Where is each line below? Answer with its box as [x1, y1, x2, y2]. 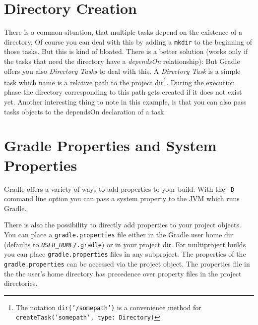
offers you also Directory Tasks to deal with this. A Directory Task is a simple [4, 65, 241, 76]
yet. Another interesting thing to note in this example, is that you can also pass [4, 97, 247, 107]
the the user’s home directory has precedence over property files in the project [4, 268, 242, 278]
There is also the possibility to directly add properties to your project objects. [4, 219, 241, 230]
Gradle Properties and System [4, 135, 217, 156]
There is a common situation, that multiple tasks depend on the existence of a [4, 27, 242, 37]
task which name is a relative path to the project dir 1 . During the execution [4, 76, 235, 87]
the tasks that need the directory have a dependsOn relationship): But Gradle [4, 55, 240, 66]
